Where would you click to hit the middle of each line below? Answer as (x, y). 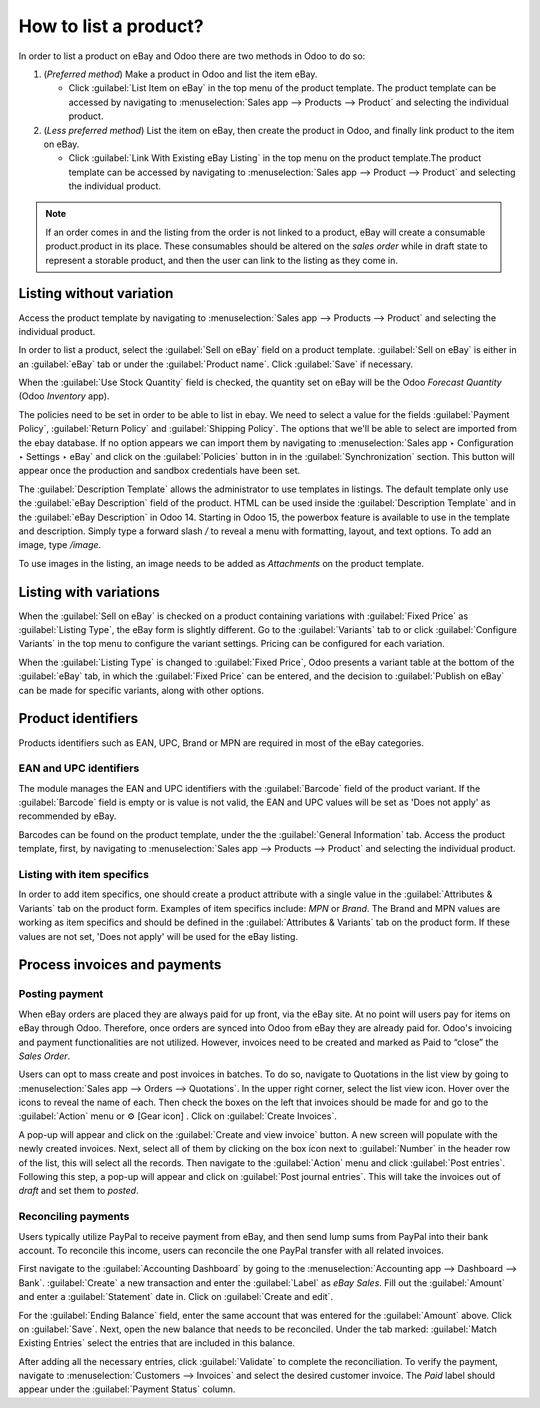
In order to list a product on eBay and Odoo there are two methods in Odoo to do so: (192, 56)
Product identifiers (78, 718)
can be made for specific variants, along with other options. (141, 690)
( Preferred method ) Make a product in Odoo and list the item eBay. (180, 74)
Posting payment (61, 994)
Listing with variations (89, 591)
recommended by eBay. (67, 816)
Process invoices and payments (120, 965)
